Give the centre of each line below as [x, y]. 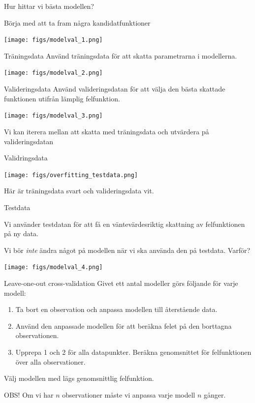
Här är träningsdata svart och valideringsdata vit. [79, 191]
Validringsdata [26, 158]
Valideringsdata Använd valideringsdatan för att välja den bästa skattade [115, 89]
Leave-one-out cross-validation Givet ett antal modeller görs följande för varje [121, 283]
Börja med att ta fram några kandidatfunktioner [77, 22]
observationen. [37, 335]
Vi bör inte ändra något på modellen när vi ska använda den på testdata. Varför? [127, 250]
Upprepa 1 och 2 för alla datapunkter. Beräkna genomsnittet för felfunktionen [133, 352]
